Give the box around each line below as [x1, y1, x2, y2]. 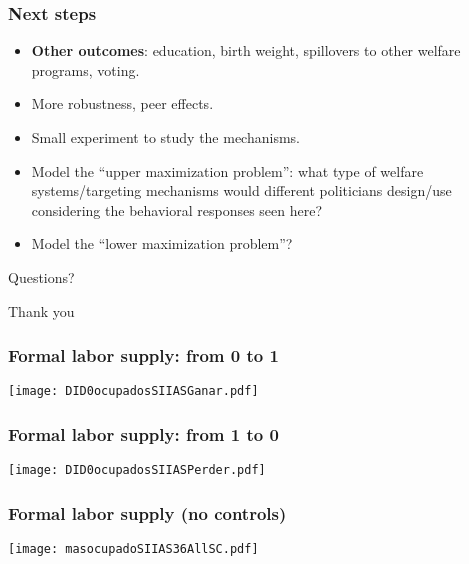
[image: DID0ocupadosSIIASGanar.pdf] [8, 384, 259, 399]
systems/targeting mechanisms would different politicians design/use [31, 180, 452, 201]
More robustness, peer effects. [31, 93, 214, 114]
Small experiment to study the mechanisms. [31, 127, 300, 147]
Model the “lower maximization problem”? [31, 233, 293, 254]
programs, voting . [31, 59, 140, 80]
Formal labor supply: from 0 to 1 [8, 343, 279, 368]
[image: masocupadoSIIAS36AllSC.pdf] [8, 542, 259, 557]
